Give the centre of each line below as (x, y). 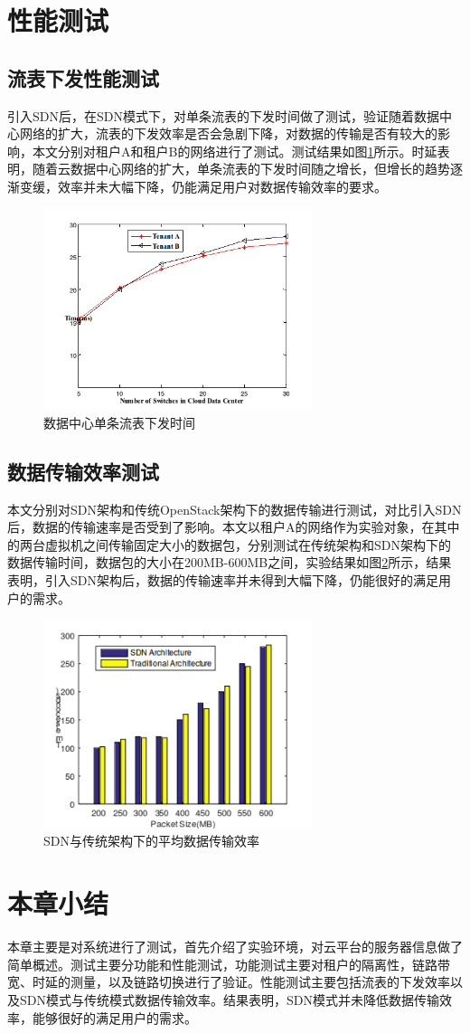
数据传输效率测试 (83, 471)
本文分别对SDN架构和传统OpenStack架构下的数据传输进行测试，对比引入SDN (235, 509)
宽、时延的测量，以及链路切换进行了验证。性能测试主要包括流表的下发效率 (229, 982)
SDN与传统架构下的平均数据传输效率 (151, 841)
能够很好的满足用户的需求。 (114, 1017)
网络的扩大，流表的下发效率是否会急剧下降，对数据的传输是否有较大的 (228, 133)
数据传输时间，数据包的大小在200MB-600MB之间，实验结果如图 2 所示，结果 (230, 562)
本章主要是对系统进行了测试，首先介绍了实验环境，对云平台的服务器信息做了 (235, 947)
